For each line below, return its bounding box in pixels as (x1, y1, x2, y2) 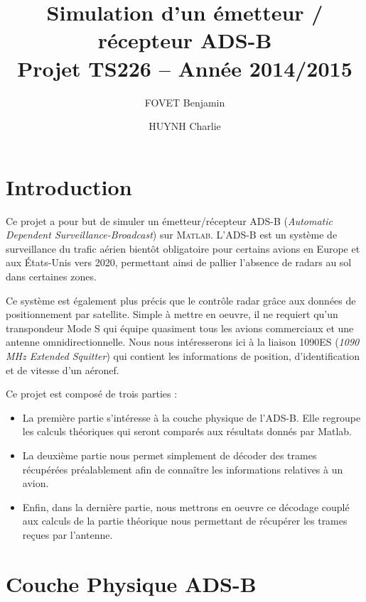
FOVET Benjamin (144, 94, 225, 109)
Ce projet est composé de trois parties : (6, 386, 178, 401)
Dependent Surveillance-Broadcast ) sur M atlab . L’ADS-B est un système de (6, 227, 338, 242)
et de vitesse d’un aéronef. (6, 362, 119, 377)
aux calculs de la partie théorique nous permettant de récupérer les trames (22, 513, 348, 528)
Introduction (6, 172, 132, 201)
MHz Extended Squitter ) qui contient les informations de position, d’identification (6, 348, 360, 363)
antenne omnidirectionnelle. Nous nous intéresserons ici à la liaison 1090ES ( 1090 (6, 334, 360, 349)
